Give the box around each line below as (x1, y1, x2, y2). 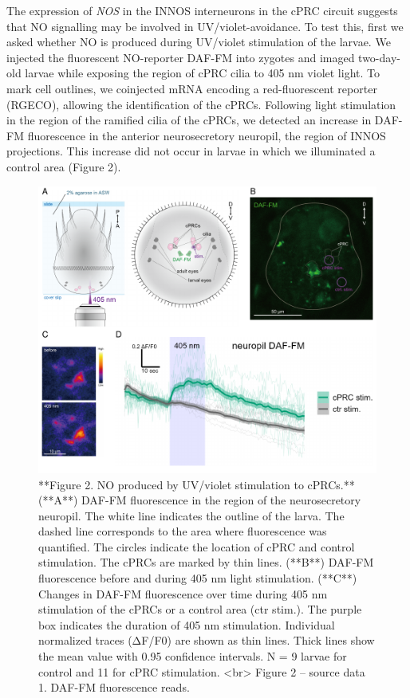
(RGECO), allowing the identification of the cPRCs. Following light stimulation (6, 96, 396, 112)
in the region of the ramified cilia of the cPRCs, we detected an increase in (6, 112, 372, 128)
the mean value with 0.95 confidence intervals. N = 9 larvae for (38, 648, 347, 665)
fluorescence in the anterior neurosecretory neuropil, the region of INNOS (27, 127, 386, 143)
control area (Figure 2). (6, 158, 121, 174)
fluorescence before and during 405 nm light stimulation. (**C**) (38, 570, 357, 586)
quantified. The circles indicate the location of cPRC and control (38, 538, 355, 555)
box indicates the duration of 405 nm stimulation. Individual (38, 616, 335, 633)
